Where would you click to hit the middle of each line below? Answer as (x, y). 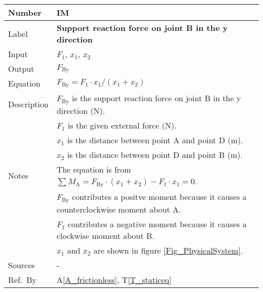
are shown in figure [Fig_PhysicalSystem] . (168, 250)
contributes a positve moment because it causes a (159, 196)
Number (25, 12)
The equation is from (94, 169)
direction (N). (81, 110)
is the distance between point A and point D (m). (155, 140)
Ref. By (23, 279)
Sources (21, 265)
